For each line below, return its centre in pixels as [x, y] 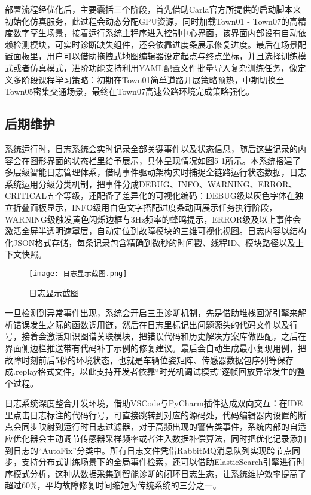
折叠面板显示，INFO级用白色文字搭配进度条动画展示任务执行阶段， [145, 207]
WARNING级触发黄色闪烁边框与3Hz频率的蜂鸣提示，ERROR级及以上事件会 [153, 219]
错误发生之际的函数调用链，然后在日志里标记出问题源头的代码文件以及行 [155, 324]
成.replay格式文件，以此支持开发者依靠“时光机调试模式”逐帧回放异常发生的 [151, 371]
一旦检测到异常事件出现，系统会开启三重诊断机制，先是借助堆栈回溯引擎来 [151, 313]
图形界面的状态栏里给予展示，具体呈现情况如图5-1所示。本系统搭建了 [165, 160]
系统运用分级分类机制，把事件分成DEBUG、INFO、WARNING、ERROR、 [151, 183]
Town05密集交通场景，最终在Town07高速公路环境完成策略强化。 [129, 91]
